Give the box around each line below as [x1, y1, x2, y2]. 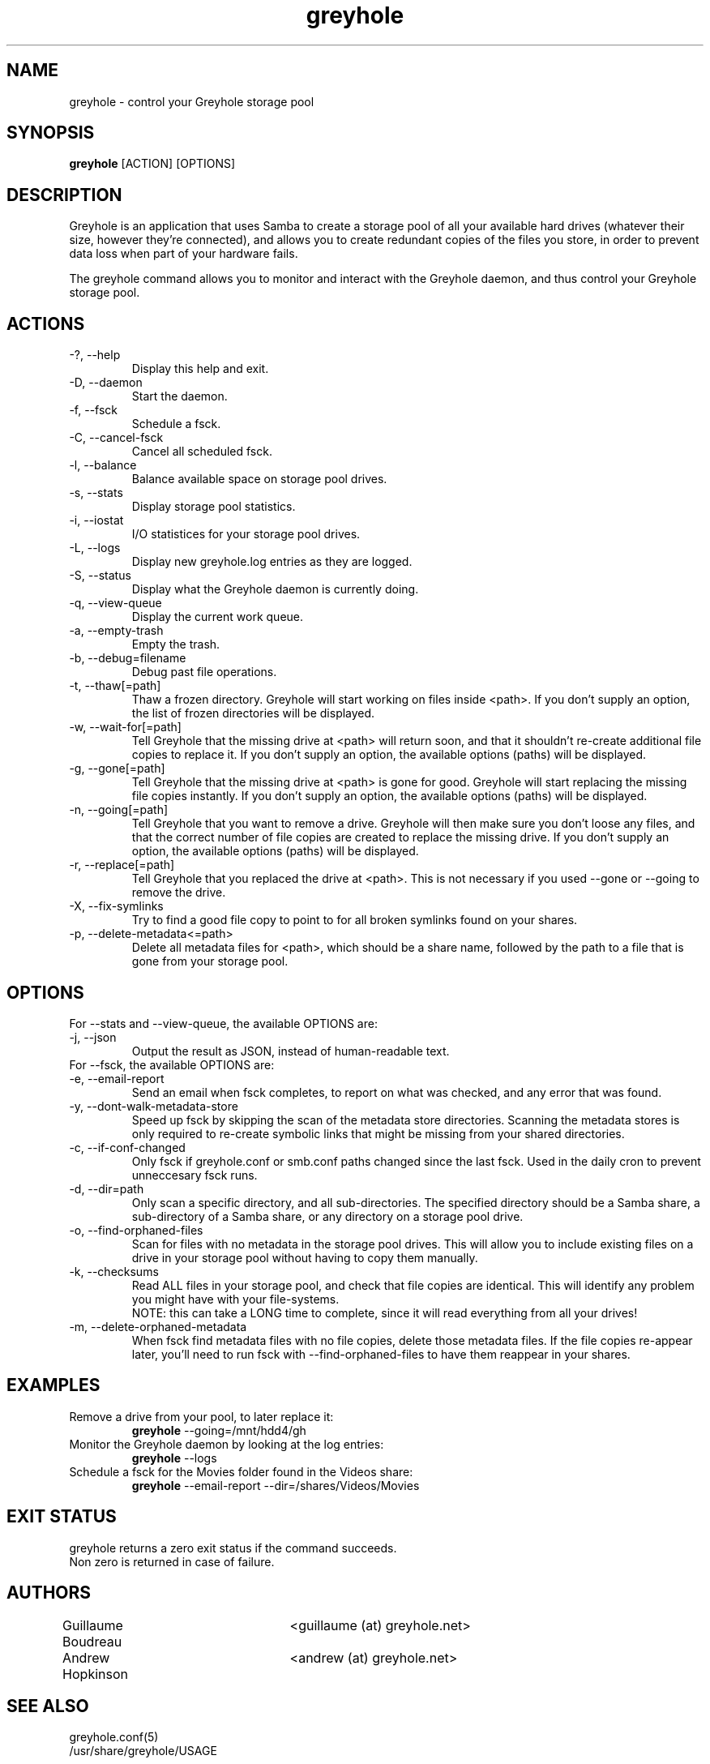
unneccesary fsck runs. [131, 1167, 258, 1182]
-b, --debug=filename [69, 651, 186, 666]
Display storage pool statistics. [131, 499, 296, 514]
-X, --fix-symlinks [69, 899, 164, 914]
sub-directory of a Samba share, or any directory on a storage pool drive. [131, 1209, 524, 1223]
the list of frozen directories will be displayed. [131, 706, 375, 721]
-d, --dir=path [69, 1181, 144, 1196]
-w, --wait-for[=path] [69, 720, 182, 734]
